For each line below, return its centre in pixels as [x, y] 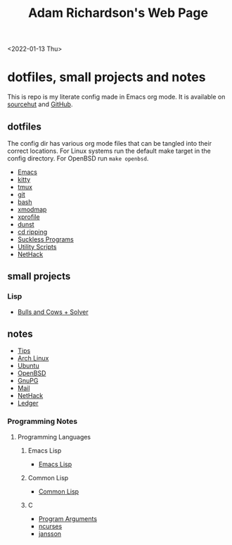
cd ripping [32, 232]
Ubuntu [28, 366]
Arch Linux [33, 358]
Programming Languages [54, 437]
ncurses [50, 526]
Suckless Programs [45, 239]
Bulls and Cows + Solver [53, 312]
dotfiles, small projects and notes [107, 77]
